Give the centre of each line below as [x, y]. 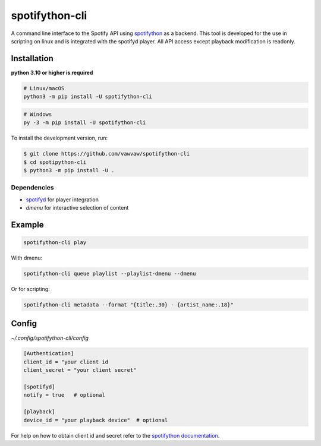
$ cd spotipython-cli [55, 162]
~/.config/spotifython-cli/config [50, 338]
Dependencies [33, 188]
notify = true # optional [64, 395]
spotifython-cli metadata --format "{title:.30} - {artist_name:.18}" [129, 305]
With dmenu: [27, 258]
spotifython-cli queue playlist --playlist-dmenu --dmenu [110, 274]
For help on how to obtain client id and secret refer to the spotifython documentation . [115, 435]
